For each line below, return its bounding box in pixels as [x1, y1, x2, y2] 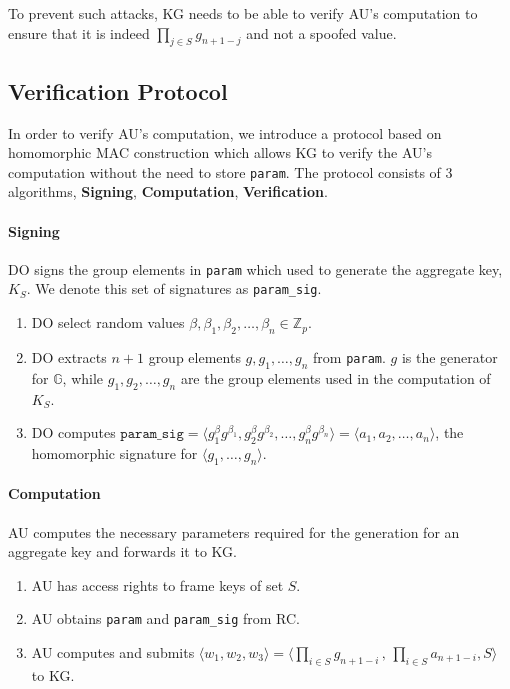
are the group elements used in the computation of [180, 367, 491, 388]
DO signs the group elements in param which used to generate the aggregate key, [8, 258, 503, 279]
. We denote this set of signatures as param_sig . [26, 278, 322, 299]
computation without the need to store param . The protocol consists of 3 [8, 161, 453, 182]
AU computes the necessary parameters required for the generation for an [8, 521, 460, 542]
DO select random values [31, 312, 185, 333]
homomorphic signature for [31, 442, 198, 463]
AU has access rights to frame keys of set [31, 574, 284, 595]
